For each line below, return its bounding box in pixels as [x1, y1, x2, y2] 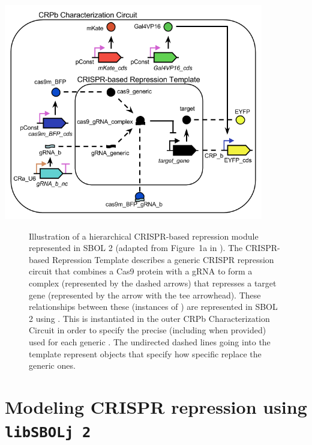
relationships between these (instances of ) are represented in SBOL [29, 300, 278, 313]
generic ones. [29, 359, 76, 372]
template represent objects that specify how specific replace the [29, 347, 262, 360]
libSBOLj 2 [5, 424, 91, 441]
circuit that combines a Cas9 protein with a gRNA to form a [29, 265, 253, 277]
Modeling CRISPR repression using [5, 394, 307, 419]
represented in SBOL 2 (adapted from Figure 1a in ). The [29, 241, 243, 254]
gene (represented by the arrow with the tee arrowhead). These [29, 288, 261, 301]
